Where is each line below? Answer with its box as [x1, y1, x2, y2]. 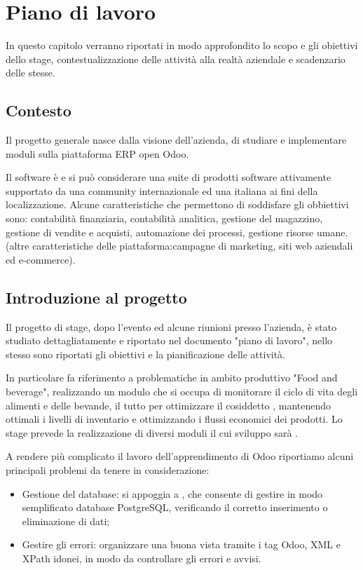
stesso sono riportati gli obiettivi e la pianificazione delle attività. [6, 346, 286, 361]
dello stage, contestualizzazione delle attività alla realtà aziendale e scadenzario [6, 51, 345, 66]
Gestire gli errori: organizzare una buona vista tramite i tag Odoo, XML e [22, 537, 341, 552]
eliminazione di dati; [22, 513, 110, 528]
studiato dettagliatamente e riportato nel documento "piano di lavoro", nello [6, 333, 333, 348]
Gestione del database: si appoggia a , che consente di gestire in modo [22, 486, 323, 501]
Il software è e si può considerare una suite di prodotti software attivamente [6, 170, 331, 184]
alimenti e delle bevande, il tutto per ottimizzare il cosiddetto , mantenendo [6, 398, 331, 412]
